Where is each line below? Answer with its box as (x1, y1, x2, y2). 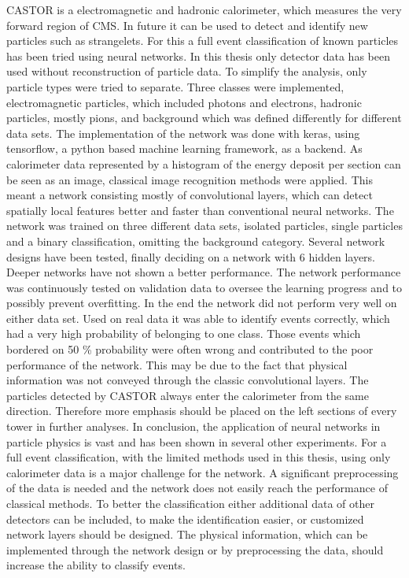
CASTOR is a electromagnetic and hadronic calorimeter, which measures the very (6, 2, 402, 17)
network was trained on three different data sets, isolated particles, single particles (6, 217, 403, 234)
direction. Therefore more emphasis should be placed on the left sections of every (6, 402, 397, 419)
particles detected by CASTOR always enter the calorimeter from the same (6, 387, 369, 403)
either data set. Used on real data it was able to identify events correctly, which (6, 309, 390, 326)
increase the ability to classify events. (6, 557, 186, 573)
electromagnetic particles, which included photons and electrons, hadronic (6, 94, 362, 110)
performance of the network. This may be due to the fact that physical (6, 356, 348, 372)
